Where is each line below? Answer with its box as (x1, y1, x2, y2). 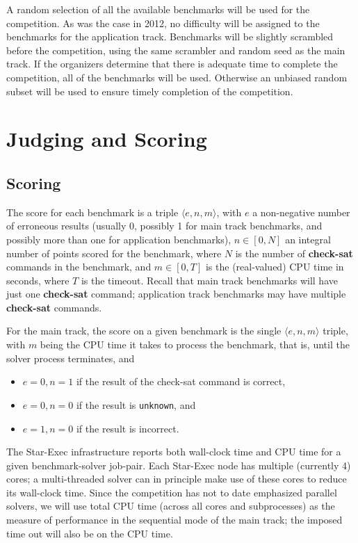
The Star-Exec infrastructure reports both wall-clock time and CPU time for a (6, 444, 341, 459)
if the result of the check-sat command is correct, (76, 374, 286, 389)
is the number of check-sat (235, 245, 353, 260)
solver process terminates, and (6, 350, 135, 365)
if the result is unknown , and (76, 397, 196, 412)
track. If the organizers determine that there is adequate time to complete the (6, 56, 338, 71)
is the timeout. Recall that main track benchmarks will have (81, 273, 338, 287)
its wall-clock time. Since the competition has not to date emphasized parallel (6, 485, 337, 499)
